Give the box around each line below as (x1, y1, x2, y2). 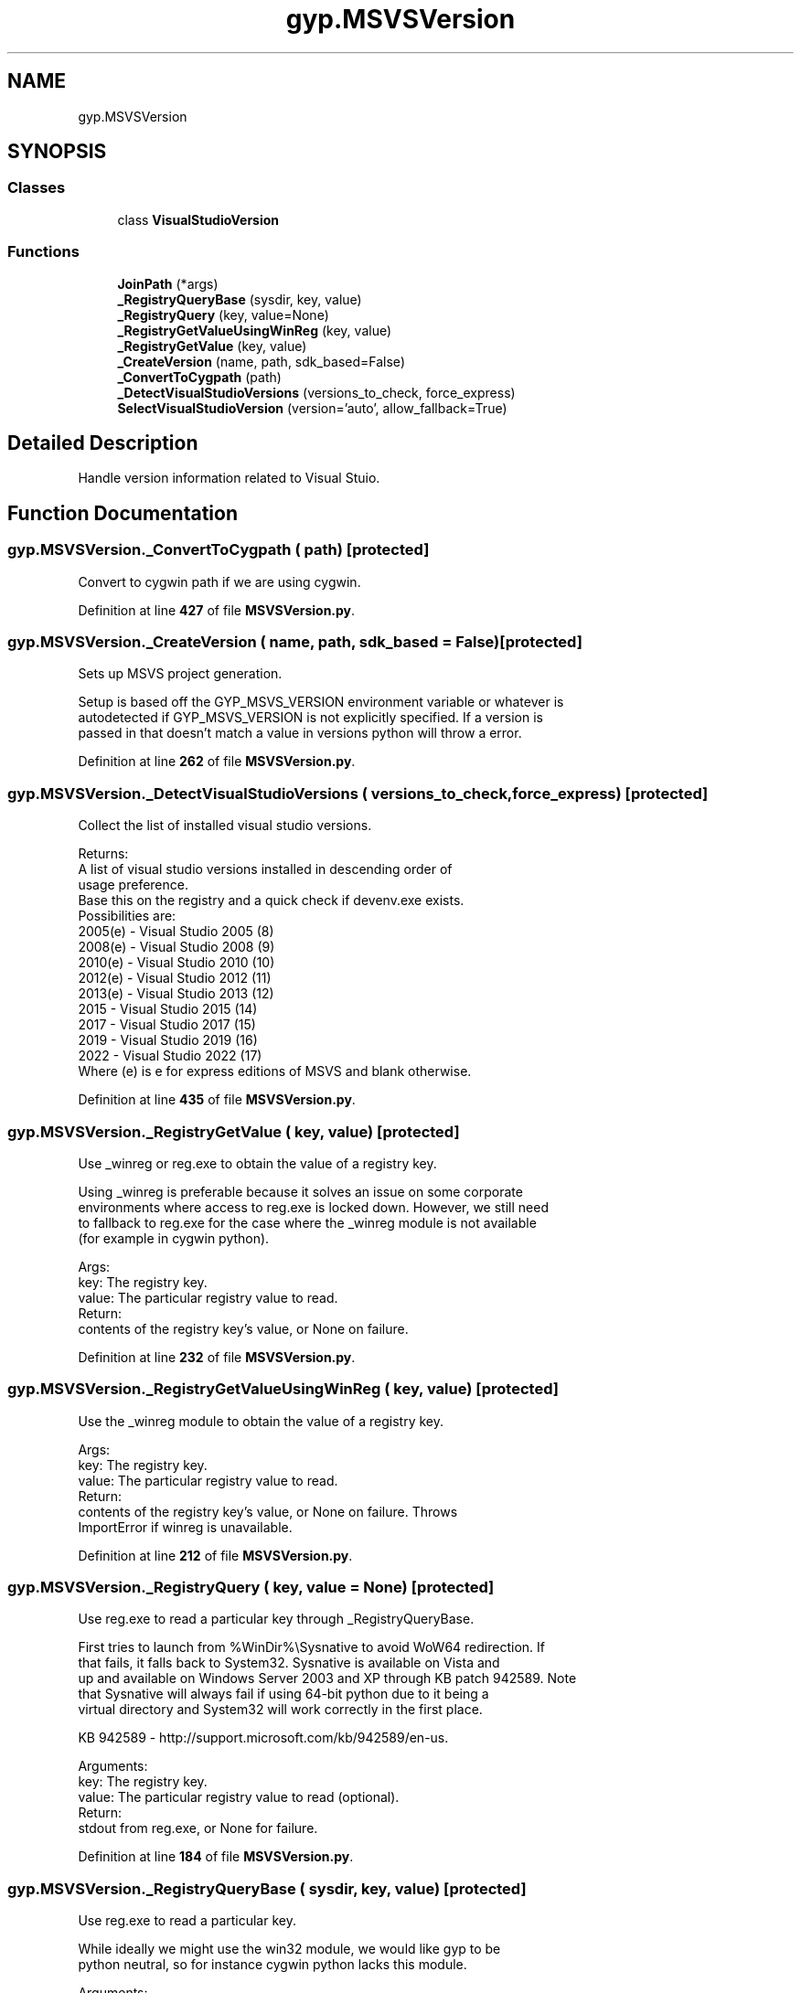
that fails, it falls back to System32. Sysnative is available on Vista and (78, 1655, 500, 1671)
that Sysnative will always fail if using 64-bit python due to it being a (78, 1686, 489, 1702)
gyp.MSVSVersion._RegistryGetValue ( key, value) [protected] (7, 1122, 460, 1141)
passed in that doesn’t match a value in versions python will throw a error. (78, 725, 522, 741)
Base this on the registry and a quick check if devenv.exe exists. (78, 892, 465, 909)
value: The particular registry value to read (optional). (78, 1789, 400, 1806)
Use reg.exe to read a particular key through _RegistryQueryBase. (78, 1611, 475, 1627)
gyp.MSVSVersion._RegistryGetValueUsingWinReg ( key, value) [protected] (7, 1380, 559, 1399)
